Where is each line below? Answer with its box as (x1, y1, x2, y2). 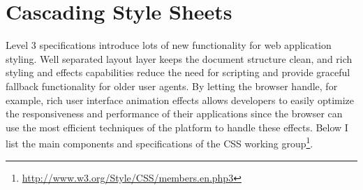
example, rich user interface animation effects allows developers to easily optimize (6, 92, 355, 107)
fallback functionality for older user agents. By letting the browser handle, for (6, 78, 338, 93)
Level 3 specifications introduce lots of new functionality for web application (6, 38, 332, 52)
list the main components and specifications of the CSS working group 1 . (6, 134, 313, 150)
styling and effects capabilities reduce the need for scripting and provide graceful (6, 65, 350, 80)
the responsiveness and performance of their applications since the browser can (6, 106, 343, 121)
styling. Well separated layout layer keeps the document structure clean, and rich (6, 51, 353, 66)
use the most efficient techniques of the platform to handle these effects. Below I (6, 119, 348, 134)
